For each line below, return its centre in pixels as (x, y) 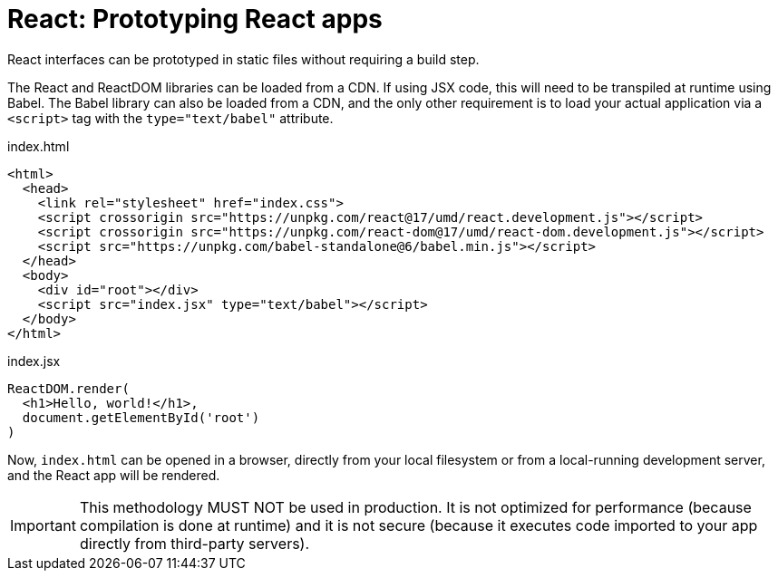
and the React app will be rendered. (114, 475)
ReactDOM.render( (68, 388)
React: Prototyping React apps (195, 19)
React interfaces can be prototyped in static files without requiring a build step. (243, 59)
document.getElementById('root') (141, 417)
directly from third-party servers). (194, 543)
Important (43, 525)
